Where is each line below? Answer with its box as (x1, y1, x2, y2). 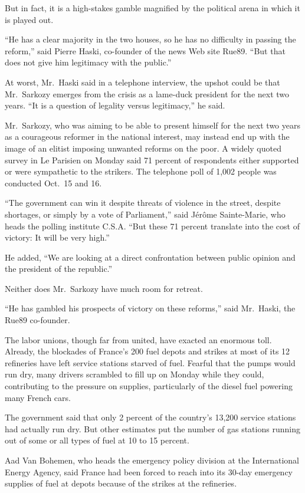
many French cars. (5, 391, 71, 403)
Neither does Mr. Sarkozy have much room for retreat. (5, 282, 203, 294)
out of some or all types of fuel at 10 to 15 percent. (5, 434, 189, 446)
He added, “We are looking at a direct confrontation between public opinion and (5, 251, 296, 263)
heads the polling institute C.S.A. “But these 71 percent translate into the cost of (5, 219, 300, 232)
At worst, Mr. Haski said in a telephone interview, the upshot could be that (5, 75, 280, 88)
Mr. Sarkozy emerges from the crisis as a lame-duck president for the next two (5, 87, 290, 100)
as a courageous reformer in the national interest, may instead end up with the (5, 130, 290, 143)
